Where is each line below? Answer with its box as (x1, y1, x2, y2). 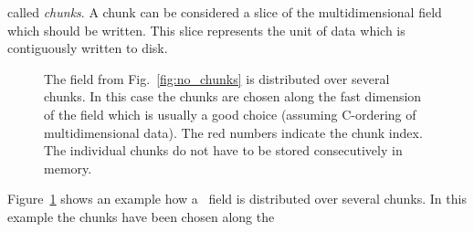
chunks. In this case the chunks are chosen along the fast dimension (44, 87, 422, 106)
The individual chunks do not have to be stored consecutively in (44, 141, 403, 160)
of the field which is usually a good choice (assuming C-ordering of (44, 104, 416, 123)
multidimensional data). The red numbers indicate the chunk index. (44, 122, 423, 142)
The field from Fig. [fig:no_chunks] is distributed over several (44, 69, 390, 88)
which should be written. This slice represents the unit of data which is (7, 20, 406, 39)
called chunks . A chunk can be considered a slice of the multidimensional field (7, 3, 442, 21)
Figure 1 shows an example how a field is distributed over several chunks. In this (7, 189, 467, 208)
